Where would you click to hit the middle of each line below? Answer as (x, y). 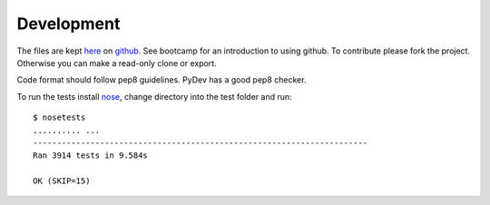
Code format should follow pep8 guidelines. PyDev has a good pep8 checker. (162, 80)
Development (69, 24)
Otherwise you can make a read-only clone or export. (117, 63)
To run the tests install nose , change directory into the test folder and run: (154, 96)
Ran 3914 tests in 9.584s (91, 156)
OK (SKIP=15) (62, 181)
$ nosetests (59, 117)
